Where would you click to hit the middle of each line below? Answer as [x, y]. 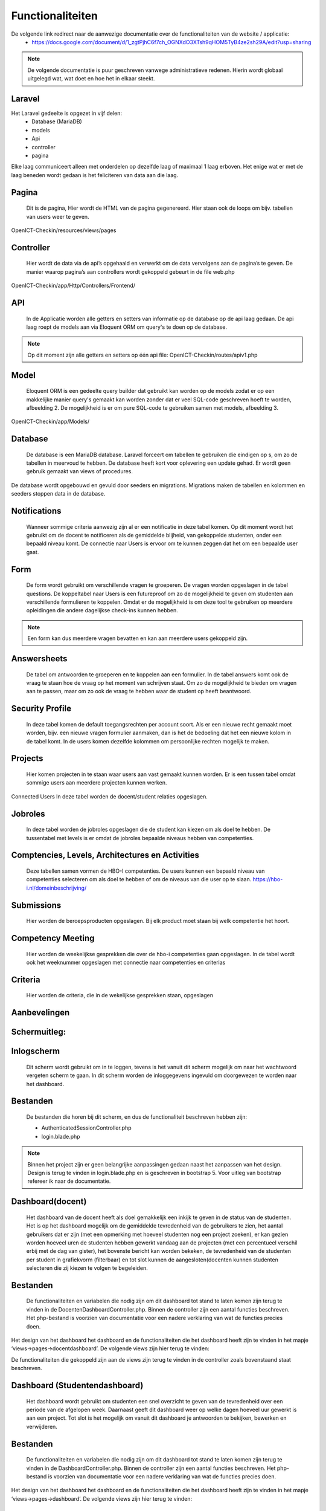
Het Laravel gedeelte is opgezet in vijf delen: [67, 113]
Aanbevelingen [40, 1013]
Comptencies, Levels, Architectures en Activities [105, 855]
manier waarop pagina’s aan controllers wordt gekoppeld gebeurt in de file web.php [130, 271]
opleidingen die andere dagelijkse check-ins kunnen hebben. [102, 610]
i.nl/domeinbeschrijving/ [56, 888]
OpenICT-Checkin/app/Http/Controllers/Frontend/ [73, 286]
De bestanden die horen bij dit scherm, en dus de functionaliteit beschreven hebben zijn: [137, 1117]
